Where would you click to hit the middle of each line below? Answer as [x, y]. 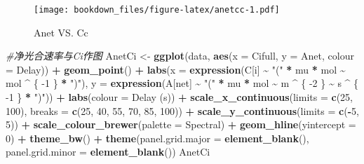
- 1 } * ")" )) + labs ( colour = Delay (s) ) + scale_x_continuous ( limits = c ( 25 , [180, 97]
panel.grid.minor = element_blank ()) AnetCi [108, 152]
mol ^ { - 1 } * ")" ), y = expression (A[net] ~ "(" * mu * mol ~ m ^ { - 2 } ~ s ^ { [182, 83]
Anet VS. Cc [61, 32]
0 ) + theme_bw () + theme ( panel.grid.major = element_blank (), [157, 138]
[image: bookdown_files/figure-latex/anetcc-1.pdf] [157, 10]
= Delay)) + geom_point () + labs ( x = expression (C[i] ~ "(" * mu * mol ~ [176, 69]
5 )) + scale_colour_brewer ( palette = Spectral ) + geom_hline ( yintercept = [181, 124]
